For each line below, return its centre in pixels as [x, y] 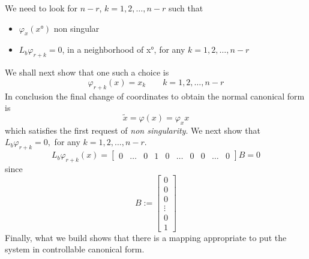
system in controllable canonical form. [75, 249]
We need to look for [41, 8]
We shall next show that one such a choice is [87, 72]
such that [186, 8]
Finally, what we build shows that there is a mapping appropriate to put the [146, 237]
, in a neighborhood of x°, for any [124, 49]
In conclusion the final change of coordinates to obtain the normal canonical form [155, 96]
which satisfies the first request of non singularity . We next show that [133, 130]
